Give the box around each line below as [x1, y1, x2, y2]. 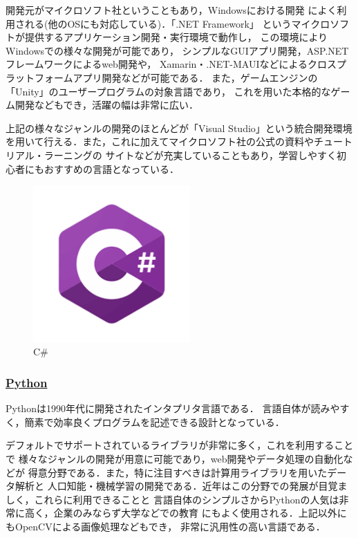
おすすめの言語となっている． [44, 161, 179, 176]
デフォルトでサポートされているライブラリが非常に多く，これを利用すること [6, 438, 354, 452]
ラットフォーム [6, 70, 73, 84]
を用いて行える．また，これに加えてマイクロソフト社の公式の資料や [6, 134, 314, 149]
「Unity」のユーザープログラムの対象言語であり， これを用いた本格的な [6, 84, 331, 98]
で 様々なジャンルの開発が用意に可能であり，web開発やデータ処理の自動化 [6, 452, 343, 466]
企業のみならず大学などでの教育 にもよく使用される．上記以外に [53, 505, 347, 520]
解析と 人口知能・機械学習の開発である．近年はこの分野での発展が [15, 479, 319, 493]
